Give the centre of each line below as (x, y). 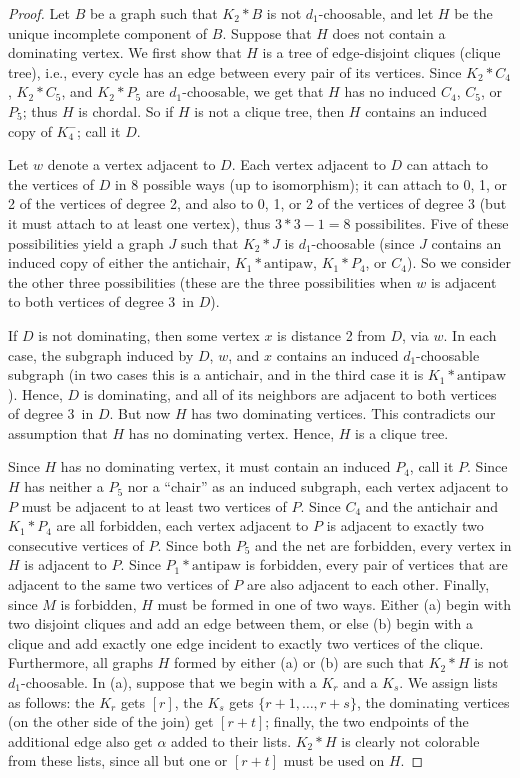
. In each (470, 334)
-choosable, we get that (253, 91)
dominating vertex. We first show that (125, 52)
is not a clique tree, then (269, 110)
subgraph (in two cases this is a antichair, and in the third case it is (216, 374)
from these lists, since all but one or (118, 760)
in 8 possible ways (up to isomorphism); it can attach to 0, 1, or (311, 183)
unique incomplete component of (108, 32)
